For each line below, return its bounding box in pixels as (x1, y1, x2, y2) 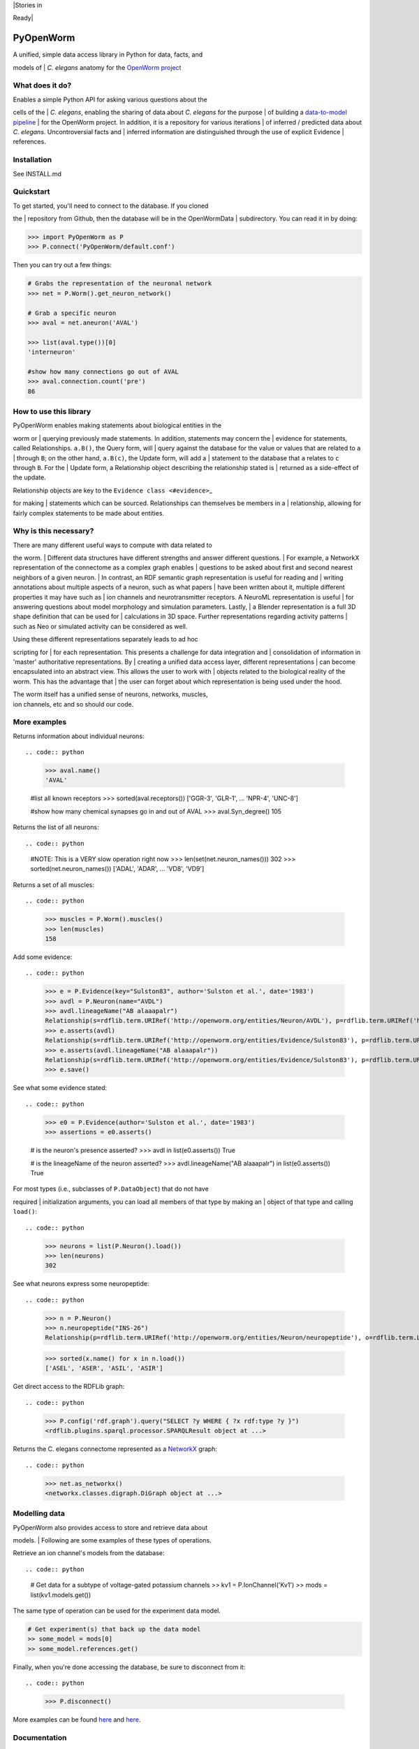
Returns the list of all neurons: (13, 823, 99, 832)
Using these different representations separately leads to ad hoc (13, 635, 198, 644)
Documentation (13, 1732, 67, 1742)
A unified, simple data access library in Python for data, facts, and (13, 50, 203, 59)
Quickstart (13, 187, 50, 197)
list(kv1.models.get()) (30, 1590, 91, 1599)
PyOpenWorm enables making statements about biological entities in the (13, 421, 222, 430)
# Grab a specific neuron (27, 309, 117, 317)
